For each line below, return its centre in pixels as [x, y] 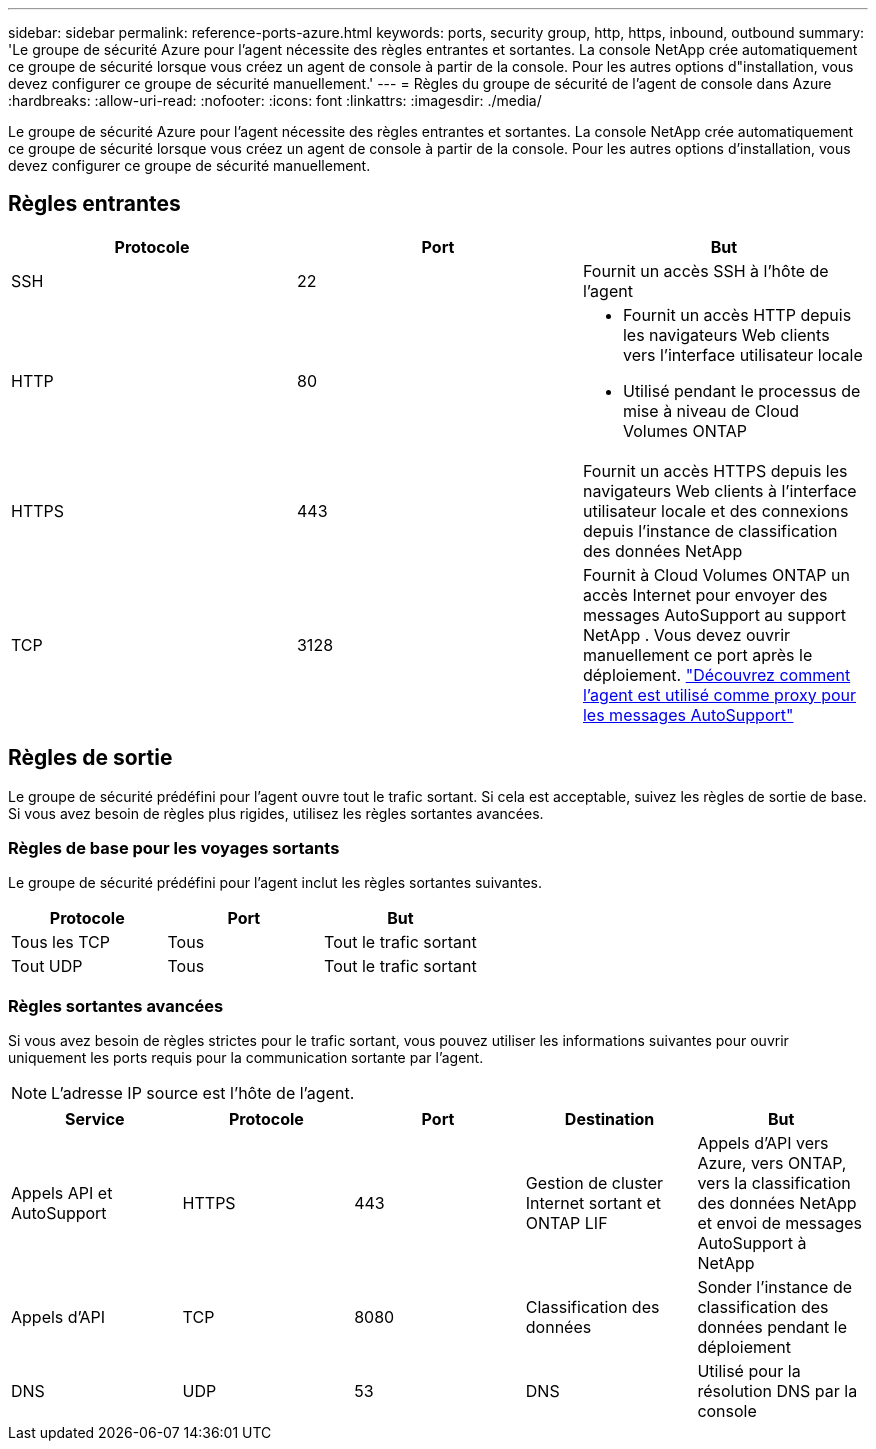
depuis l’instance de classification [710, 530]
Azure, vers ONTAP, [772, 1163]
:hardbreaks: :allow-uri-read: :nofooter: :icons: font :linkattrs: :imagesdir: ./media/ [275, 100]
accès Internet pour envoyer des [705, 594]
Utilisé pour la [749, 1371]
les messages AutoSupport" [688, 714]
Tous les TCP [60, 942]
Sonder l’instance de [774, 1287]
